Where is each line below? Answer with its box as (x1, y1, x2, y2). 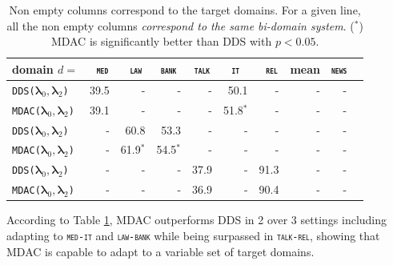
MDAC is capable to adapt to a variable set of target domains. (6, 243, 315, 259)
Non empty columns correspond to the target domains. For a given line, (9, 2, 361, 18)
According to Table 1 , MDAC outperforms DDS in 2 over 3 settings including (6, 211, 387, 228)
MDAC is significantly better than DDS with (50, 33, 272, 50)
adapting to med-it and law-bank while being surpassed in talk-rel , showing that (6, 227, 380, 243)
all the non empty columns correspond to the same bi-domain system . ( (6, 17, 355, 34)
